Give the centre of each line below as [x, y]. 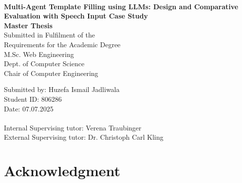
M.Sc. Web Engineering [39, 54]
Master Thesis [28, 25]
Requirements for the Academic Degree [62, 44]
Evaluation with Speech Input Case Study [76, 16]
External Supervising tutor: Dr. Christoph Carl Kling [84, 137]
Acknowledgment [62, 171]
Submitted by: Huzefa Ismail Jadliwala [62, 89]
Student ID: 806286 [33, 99]
